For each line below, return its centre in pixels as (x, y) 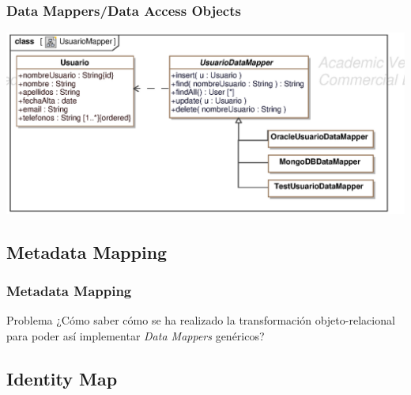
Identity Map (62, 378)
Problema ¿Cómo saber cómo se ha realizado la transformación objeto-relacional (201, 320)
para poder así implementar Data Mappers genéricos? (136, 335)
